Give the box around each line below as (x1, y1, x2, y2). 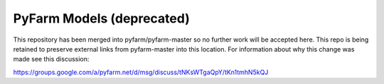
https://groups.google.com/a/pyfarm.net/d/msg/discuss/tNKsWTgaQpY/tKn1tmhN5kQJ (13, 68, 269, 76)
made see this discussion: (13, 55, 90, 64)
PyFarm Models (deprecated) (13, 11, 190, 26)
